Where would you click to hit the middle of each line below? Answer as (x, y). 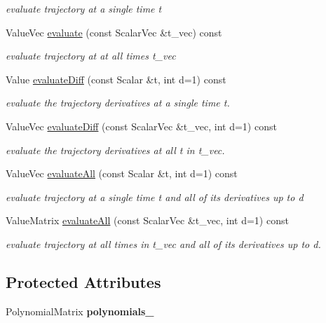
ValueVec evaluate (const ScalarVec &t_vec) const (114, 32)
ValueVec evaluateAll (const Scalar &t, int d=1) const (122, 173)
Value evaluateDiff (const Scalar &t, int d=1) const (116, 79)
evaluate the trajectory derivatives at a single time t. (118, 103)
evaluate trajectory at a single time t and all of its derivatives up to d (155, 197)
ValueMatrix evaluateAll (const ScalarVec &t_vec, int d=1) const (147, 220)
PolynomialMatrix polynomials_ (80, 311)
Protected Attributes (83, 281)
